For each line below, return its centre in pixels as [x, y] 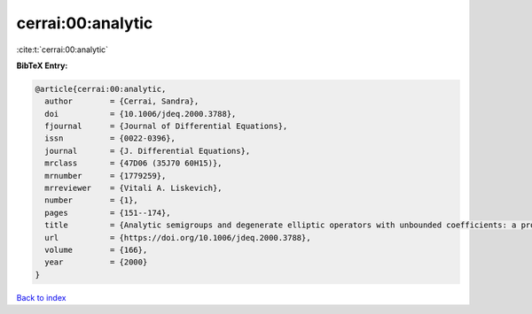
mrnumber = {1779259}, [106, 176]
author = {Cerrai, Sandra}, [122, 101]
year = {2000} [96, 262]
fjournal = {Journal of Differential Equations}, [166, 126]
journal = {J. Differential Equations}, [148, 151]
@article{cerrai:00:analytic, [101, 89]
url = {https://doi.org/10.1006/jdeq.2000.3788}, [178, 237]
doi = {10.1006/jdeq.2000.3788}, [141, 114]
